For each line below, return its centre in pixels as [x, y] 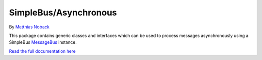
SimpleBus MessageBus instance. [43, 42]
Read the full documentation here [42, 51]
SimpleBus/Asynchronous [63, 12]
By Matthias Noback [29, 27]
